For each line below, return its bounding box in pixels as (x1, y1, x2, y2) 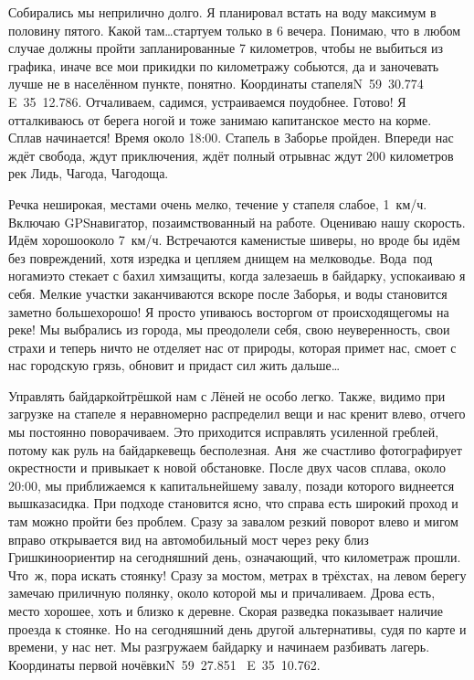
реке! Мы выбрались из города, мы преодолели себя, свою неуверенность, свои (8, 320, 450, 339)
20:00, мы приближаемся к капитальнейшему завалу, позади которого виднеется (8, 475, 455, 494)
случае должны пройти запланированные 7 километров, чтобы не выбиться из (8, 38, 444, 58)
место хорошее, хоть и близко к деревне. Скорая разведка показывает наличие (8, 601, 444, 620)
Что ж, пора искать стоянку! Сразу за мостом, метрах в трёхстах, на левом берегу (8, 565, 467, 584)
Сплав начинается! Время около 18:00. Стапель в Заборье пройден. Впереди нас (8, 128, 454, 147)
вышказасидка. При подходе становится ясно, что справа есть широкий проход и (8, 494, 458, 513)
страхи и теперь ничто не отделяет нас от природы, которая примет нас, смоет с (8, 337, 457, 356)
